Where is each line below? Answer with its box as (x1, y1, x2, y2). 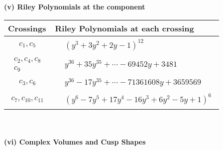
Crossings (8, 22, 46, 34)
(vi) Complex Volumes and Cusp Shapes (4, 136, 146, 147)
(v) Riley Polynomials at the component (4, 1, 145, 11)
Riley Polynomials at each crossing (55, 22, 194, 34)
